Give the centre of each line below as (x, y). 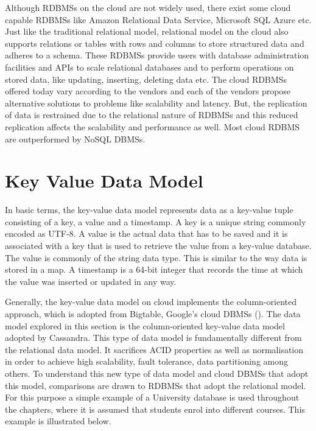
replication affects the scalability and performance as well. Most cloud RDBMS (153, 126)
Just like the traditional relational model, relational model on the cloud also (147, 31)
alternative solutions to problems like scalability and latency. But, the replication (156, 103)
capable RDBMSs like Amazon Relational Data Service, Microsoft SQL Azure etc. (158, 19)
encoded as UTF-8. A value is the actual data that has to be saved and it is (146, 233)
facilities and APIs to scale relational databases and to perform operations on (149, 67)
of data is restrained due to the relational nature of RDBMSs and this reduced (152, 115)
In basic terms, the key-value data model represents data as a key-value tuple (149, 210)
